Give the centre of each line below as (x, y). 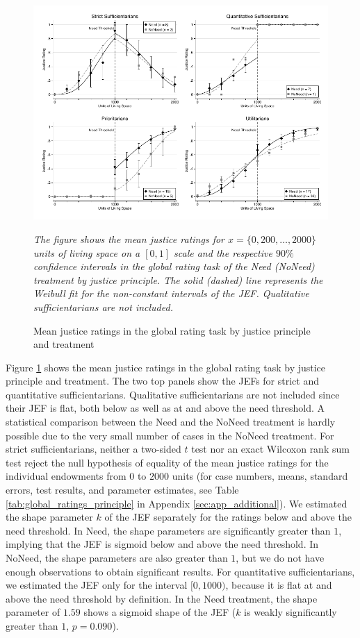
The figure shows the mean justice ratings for (129, 238)
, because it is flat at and (279, 585)
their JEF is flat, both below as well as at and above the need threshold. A (165, 408)
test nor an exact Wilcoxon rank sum (270, 449)
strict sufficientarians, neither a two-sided (93, 449)
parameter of (33, 612)
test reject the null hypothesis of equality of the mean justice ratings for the (167, 462)
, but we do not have (280, 558)
